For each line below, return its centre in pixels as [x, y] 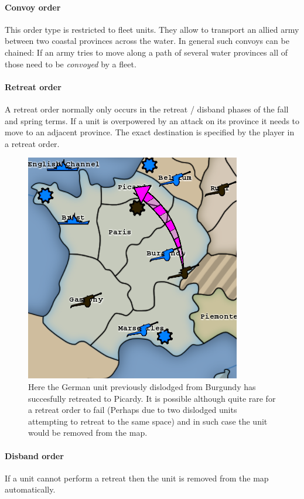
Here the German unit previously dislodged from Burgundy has [142, 386]
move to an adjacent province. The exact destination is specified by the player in [150, 132]
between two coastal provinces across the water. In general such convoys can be [147, 41]
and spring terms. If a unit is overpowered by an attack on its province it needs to [152, 120]
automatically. [30, 489]
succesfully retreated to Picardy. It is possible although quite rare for [152, 398]
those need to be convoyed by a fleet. [71, 64]
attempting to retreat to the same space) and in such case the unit [148, 421]
